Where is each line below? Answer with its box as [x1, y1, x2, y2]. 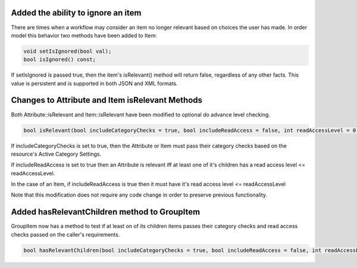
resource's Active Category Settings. [11, 150, 102, 157]
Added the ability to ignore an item [11, 8, 142, 18]
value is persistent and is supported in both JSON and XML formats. [11, 80, 178, 87]
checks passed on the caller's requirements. [11, 231, 120, 238]
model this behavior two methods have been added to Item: [11, 31, 157, 39]
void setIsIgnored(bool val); [23, 48, 112, 55]
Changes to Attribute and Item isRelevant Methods [11, 95, 202, 105]
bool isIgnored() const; [23, 56, 96, 63]
